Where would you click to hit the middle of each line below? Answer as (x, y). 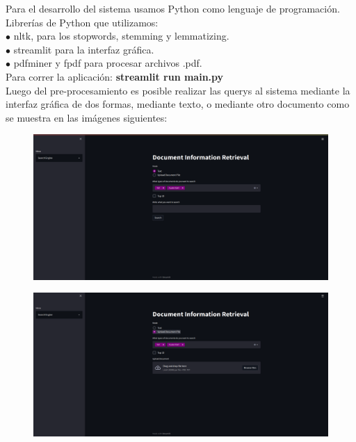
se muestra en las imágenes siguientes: (87, 117)
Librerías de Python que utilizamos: (82, 22)
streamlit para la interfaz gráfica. (84, 49)
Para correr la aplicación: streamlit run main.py (115, 76)
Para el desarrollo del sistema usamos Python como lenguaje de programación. (173, 8)
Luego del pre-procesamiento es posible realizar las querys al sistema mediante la (178, 90)
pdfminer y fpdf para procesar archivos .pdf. (108, 63)
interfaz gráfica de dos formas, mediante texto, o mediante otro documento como (178, 104)
